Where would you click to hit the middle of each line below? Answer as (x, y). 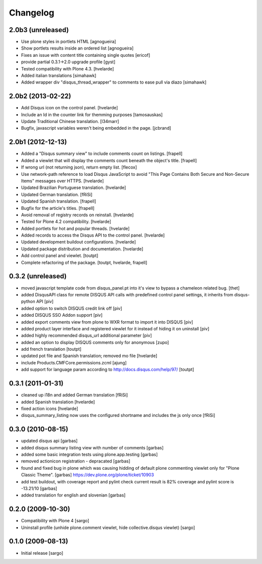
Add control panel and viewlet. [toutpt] (60, 256)
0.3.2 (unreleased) (38, 276)
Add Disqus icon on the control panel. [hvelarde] (70, 108)
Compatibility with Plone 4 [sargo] (55, 521)
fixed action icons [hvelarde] (50, 409)
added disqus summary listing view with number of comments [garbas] (92, 447)
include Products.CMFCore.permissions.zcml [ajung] (74, 362)
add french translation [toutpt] (51, 349)
